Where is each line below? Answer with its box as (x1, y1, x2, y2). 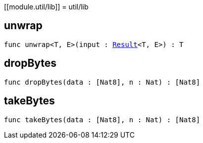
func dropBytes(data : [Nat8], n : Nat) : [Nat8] (4, 78, 201, 86)
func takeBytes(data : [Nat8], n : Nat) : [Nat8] (4, 115, 201, 124)
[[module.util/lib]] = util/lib (4, 2, 89, 11)
